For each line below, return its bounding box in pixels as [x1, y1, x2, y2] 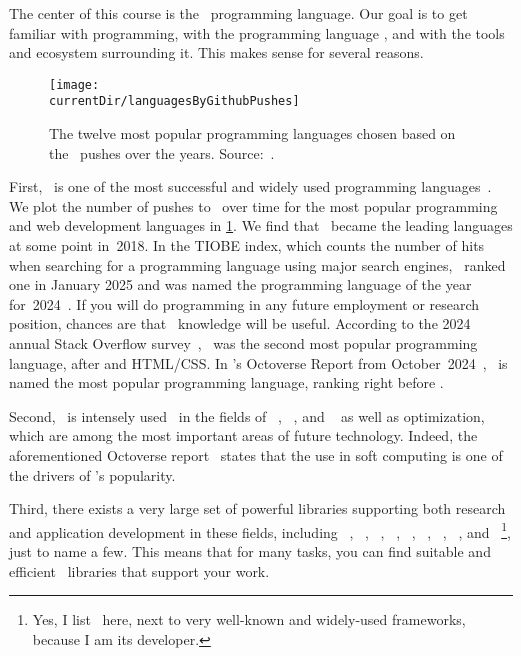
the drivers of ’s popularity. [9, 464, 176, 485]
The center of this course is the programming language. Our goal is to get [9, 3, 468, 23]
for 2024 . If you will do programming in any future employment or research [9, 293, 480, 314]
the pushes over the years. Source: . [49, 142, 275, 163]
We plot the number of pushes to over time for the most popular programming [9, 195, 498, 216]
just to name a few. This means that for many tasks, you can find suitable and [9, 541, 491, 562]
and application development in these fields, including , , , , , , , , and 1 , [9, 518, 511, 542]
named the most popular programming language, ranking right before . [9, 372, 444, 393]
